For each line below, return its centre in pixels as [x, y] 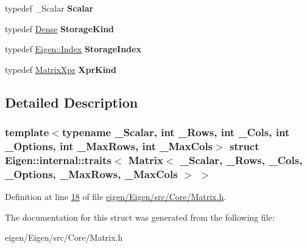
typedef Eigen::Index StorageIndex [73, 49]
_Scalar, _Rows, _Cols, [241, 160]
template [27, 132]
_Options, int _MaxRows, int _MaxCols [109, 146]
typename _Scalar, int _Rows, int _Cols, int [176, 132]
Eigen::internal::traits [58, 160]
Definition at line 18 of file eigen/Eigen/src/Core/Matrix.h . [116, 197]
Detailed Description [72, 102]
